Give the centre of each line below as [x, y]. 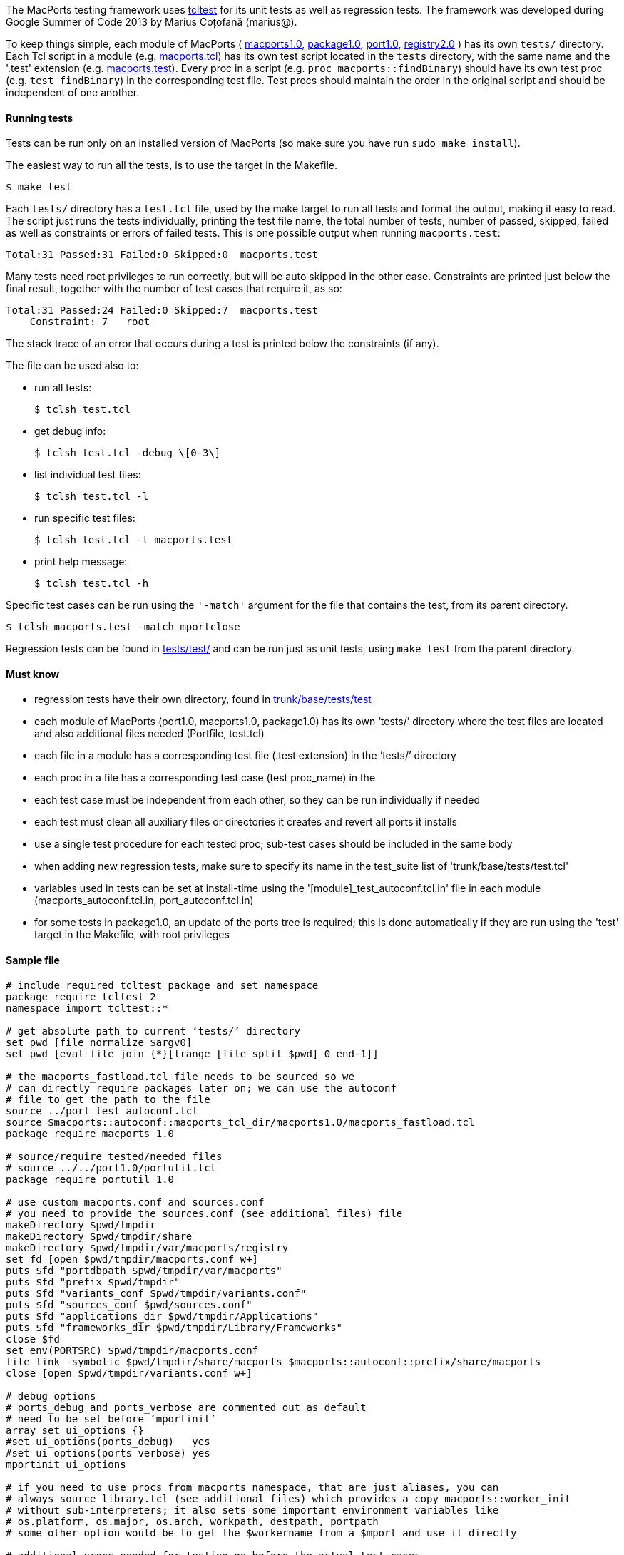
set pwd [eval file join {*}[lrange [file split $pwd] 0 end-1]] [192, 1053]
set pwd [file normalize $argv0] [99, 1042]
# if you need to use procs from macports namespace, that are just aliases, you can [252, 1487]
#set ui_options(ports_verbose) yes [108, 1453]
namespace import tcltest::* [87, 1008]
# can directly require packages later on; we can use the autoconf [201, 1088]
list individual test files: [88, 475]
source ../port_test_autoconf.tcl [102, 1110]
